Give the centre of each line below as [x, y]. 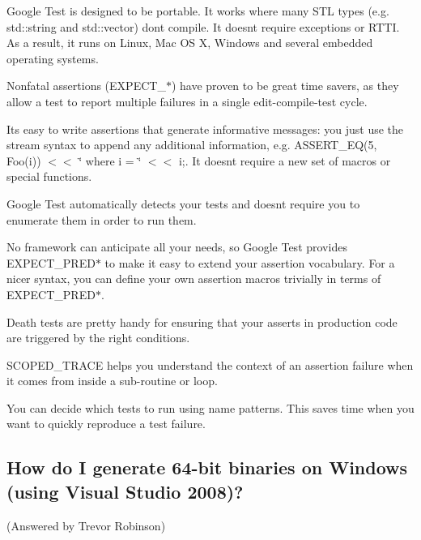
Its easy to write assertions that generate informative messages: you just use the [205, 129]
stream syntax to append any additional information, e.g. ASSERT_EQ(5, [192, 145]
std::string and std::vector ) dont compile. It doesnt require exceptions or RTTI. [203, 26]
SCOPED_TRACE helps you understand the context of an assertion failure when [210, 364]
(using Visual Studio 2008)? [125, 491]
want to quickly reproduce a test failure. [106, 424]
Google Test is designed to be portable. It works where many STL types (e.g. [198, 11]
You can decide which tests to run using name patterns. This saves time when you [210, 407]
